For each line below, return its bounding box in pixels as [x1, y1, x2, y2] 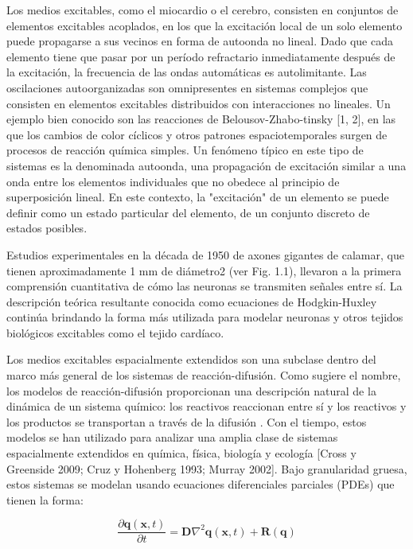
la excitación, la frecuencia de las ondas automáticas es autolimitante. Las [6, 64, 367, 80]
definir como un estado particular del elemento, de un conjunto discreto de [6, 204, 370, 220]
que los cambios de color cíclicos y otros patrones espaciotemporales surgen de [6, 126, 388, 142]
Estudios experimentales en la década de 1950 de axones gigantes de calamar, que [6, 246, 404, 263]
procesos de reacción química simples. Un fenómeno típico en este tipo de [6, 142, 364, 158]
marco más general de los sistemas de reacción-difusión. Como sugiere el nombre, [6, 367, 401, 384]
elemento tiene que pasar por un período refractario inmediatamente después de [6, 48, 395, 64]
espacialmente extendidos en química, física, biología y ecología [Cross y [6, 445, 357, 461]
